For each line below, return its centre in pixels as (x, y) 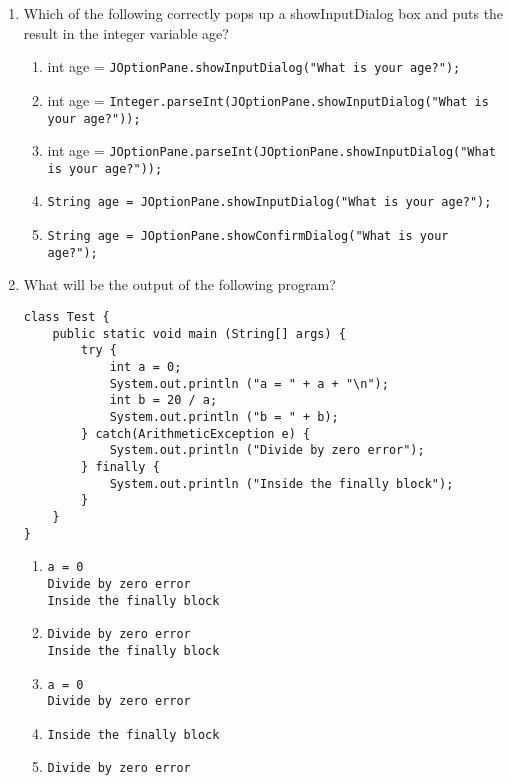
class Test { (66, 317)
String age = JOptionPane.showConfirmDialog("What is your (248, 236)
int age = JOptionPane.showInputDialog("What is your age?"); (254, 66)
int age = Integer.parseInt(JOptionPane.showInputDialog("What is (268, 99)
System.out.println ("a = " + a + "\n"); (249, 383)
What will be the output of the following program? (179, 284)
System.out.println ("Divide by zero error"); (267, 450)
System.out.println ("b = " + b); (224, 416)
